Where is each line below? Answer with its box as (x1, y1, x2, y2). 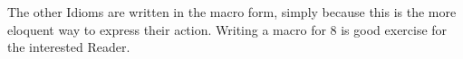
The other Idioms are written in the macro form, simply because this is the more (7, 3, 457, 21)
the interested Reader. (7, 38, 130, 56)
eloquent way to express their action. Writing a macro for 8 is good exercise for (7, 20, 448, 38)
